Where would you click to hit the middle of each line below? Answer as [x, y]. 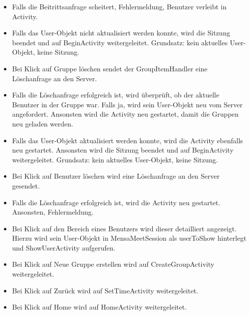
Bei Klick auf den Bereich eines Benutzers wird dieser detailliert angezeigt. [124, 228]
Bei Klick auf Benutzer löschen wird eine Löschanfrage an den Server [116, 176]
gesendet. [26, 185]
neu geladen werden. [42, 123]
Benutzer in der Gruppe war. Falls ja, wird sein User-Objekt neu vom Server [127, 104]
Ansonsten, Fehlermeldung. [53, 212]
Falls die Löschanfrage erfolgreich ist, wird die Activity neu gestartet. [116, 202]
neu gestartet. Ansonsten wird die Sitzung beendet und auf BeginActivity [123, 150]
